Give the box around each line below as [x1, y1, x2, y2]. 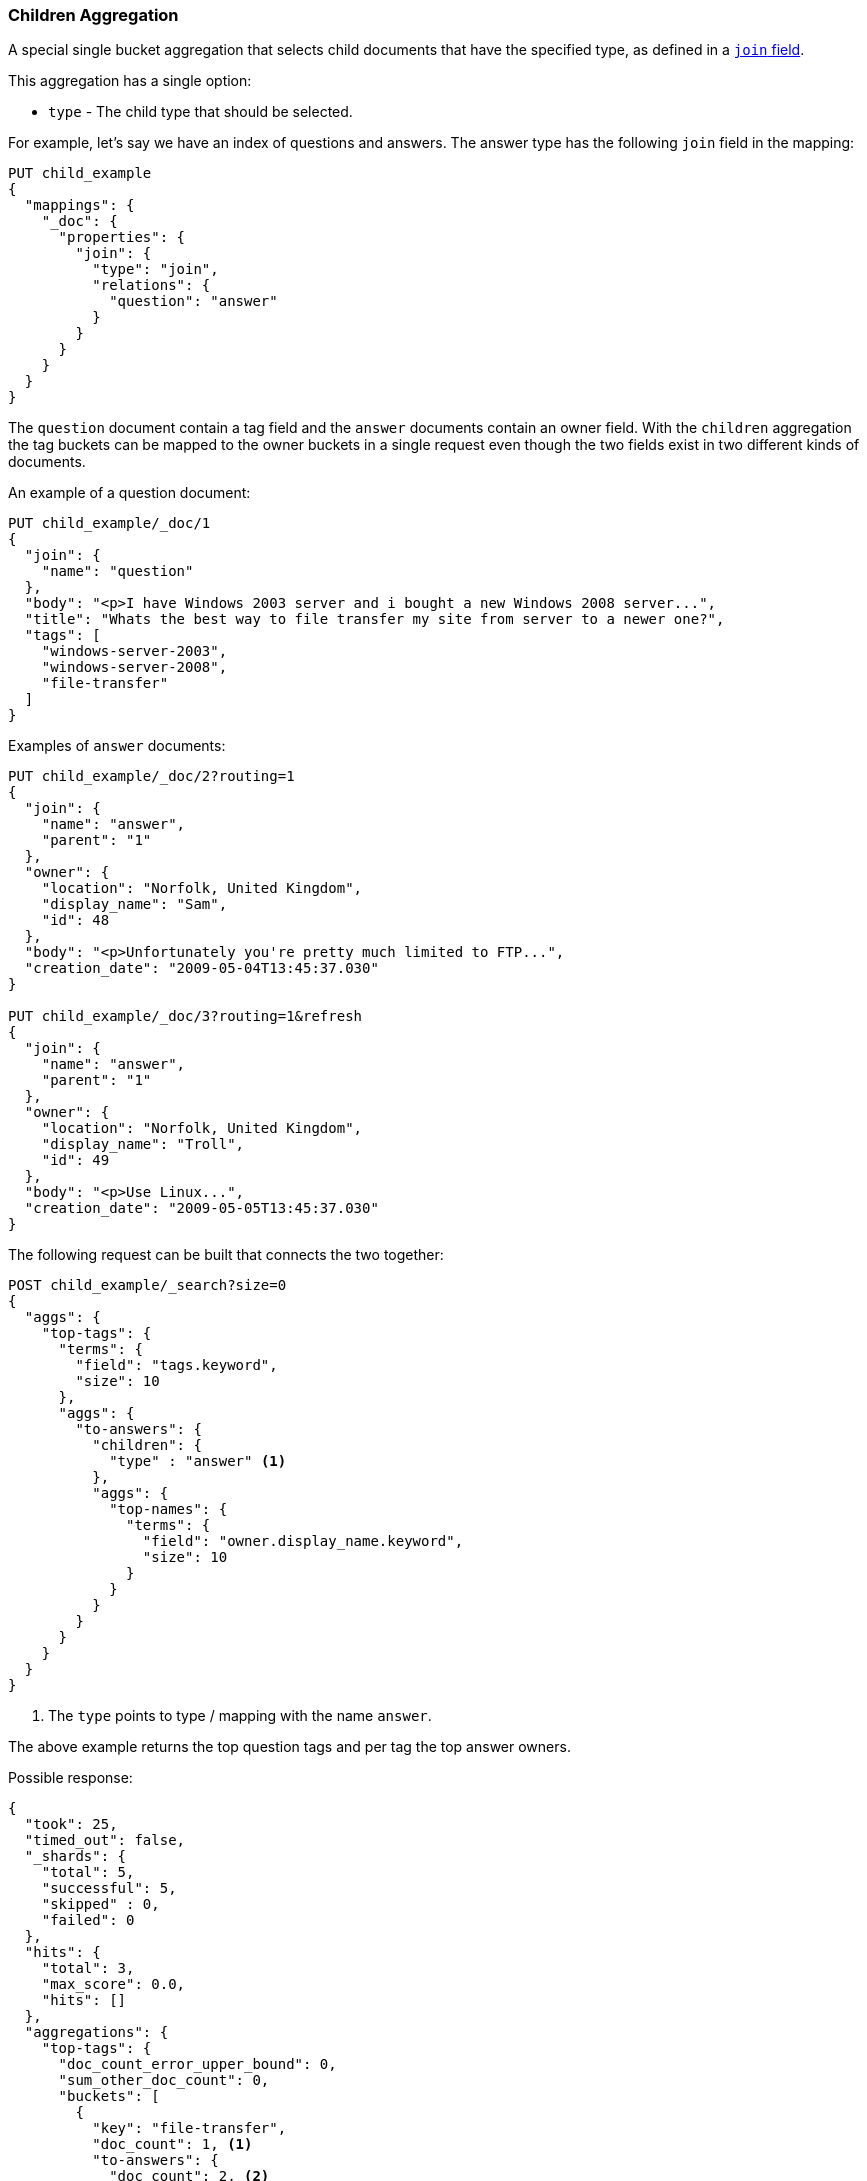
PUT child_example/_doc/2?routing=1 [8, 768, 295, 785]
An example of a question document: [8, 484, 251, 502]
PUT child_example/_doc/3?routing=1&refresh [8, 1008, 363, 1025]
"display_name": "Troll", [41, 1136, 245, 1153]
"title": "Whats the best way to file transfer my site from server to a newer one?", [24, 611, 725, 628]
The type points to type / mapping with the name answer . [48, 1707, 432, 1725]
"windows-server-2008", [41, 659, 228, 676]
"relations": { [92, 277, 211, 294]
